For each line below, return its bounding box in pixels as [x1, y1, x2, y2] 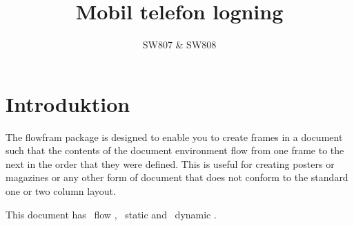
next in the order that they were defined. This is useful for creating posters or [6, 156, 335, 171]
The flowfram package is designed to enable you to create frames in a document [6, 129, 343, 144]
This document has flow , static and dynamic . [6, 207, 217, 221]
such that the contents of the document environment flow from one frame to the [6, 143, 344, 158]
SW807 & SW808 [142, 37, 217, 52]
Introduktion [6, 89, 130, 117]
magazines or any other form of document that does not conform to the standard [6, 170, 348, 185]
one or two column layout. [6, 184, 116, 198]
